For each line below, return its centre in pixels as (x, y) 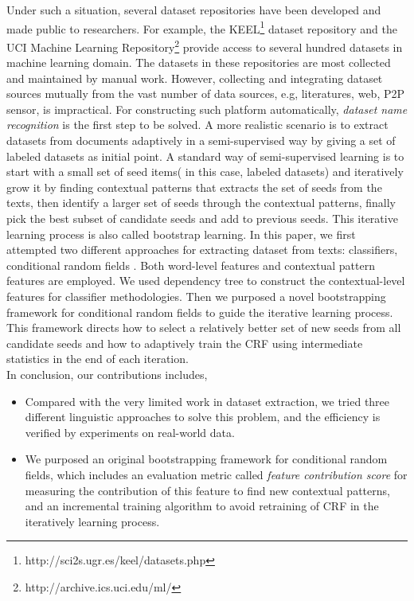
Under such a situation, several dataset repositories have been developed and (194, 10)
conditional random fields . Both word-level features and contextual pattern (191, 265)
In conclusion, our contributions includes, (107, 374)
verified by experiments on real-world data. (130, 432)
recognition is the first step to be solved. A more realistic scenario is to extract (197, 125)
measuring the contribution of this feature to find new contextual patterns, (207, 490)
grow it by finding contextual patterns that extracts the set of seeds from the (194, 187)
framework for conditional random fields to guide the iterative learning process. (200, 312)
